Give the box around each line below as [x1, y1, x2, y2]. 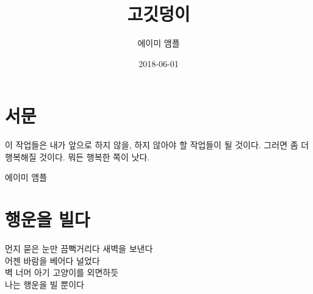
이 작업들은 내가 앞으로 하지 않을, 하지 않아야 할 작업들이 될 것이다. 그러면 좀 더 [5, 138, 309, 151]
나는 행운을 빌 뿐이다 [5, 278, 84, 290]
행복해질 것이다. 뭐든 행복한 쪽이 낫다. [5, 150, 150, 163]
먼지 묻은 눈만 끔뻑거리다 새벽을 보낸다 [5, 242, 153, 255]
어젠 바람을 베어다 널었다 [5, 254, 100, 267]
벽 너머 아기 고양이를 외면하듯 [5, 266, 119, 279]
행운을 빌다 [5, 207, 90, 232]
